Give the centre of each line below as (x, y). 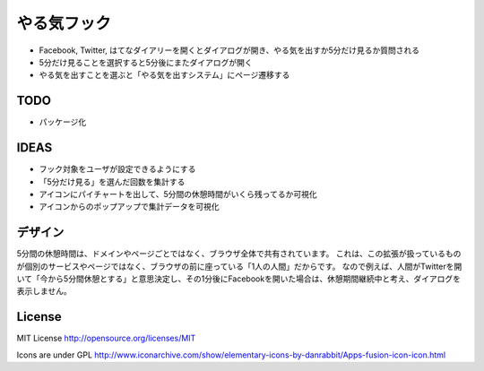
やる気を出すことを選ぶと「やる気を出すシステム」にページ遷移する (164, 75)
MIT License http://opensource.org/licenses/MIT (106, 338)
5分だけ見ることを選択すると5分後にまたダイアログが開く (146, 62)
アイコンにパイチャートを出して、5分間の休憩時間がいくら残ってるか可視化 (178, 194)
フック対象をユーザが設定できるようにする (117, 169)
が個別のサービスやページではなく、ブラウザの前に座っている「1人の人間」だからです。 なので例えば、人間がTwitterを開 (239, 266)
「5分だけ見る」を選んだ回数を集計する (112, 181)
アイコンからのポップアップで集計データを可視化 (129, 207)
